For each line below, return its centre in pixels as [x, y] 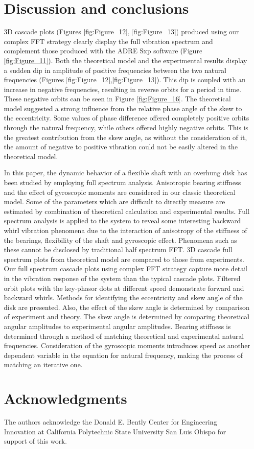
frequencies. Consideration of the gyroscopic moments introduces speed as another [127, 345]
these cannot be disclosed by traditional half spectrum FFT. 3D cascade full [118, 249]
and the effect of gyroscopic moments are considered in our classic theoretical [120, 192]
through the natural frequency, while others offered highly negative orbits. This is [126, 128]
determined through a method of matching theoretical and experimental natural [124, 336]
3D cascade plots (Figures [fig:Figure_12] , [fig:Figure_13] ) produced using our [122, 32]
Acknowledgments [66, 398]
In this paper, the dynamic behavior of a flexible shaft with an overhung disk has [126, 173]
